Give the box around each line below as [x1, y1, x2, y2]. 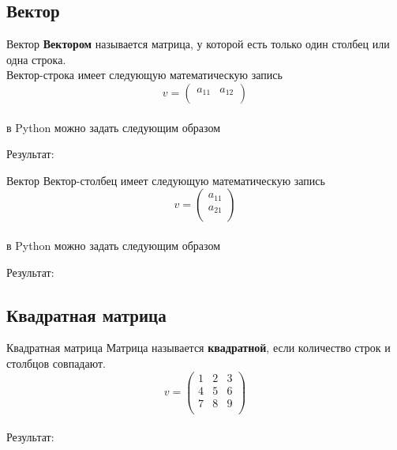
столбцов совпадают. [6, 354, 106, 371]
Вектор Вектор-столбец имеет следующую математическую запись [6, 172, 325, 188]
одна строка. [6, 51, 66, 67]
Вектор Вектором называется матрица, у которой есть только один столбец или [6, 36, 390, 52]
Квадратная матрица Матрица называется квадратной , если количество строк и [6, 339, 391, 356]
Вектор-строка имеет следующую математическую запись [6, 66, 283, 83]
